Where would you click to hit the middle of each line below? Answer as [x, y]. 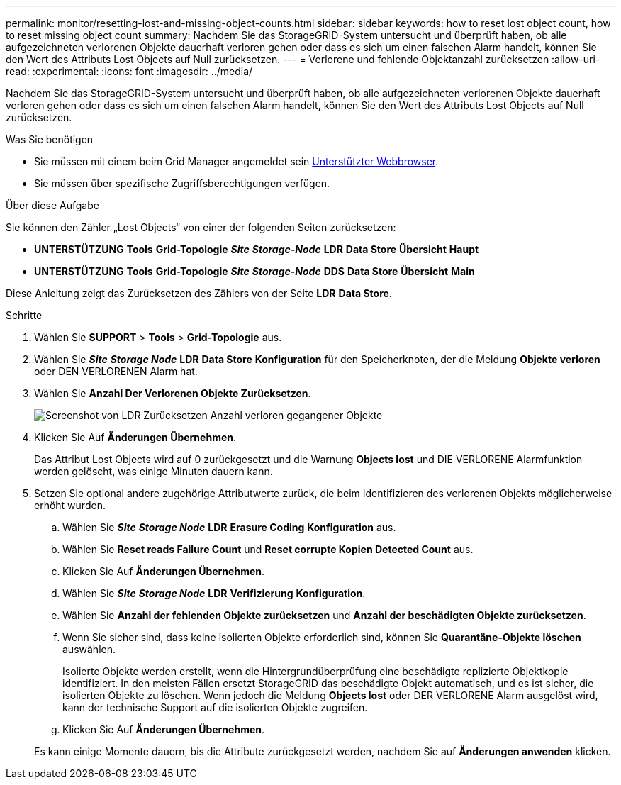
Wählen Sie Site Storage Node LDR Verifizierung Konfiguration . [214, 593]
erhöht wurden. [70, 505]
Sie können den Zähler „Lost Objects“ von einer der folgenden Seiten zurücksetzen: [201, 227]
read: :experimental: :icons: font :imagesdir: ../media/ [129, 71]
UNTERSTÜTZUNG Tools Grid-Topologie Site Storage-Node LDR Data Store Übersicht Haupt [257, 249]
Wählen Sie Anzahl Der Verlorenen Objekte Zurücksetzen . [173, 393]
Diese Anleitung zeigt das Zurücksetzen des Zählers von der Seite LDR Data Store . [199, 293]
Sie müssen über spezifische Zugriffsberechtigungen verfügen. [182, 183]
